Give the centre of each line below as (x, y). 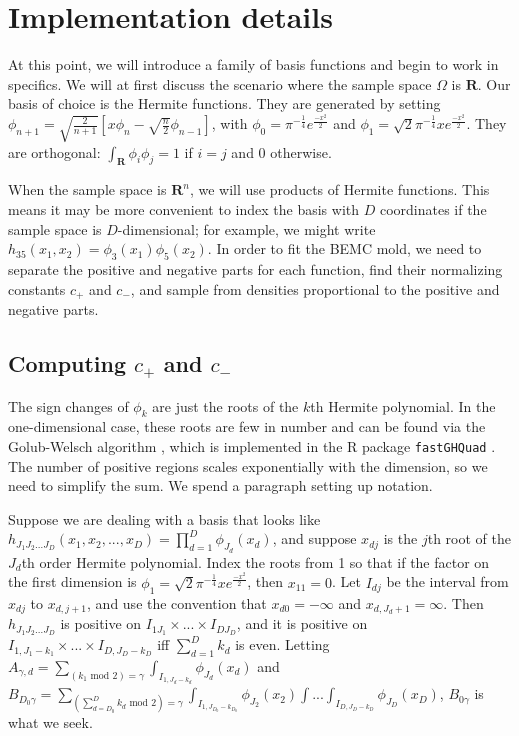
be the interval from (447, 581)
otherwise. (301, 151)
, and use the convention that (177, 602)
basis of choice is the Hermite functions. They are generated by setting (224, 103)
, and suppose (314, 538)
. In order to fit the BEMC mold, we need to (344, 248)
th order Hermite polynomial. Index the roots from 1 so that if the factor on (255, 561)
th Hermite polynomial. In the (403, 405)
